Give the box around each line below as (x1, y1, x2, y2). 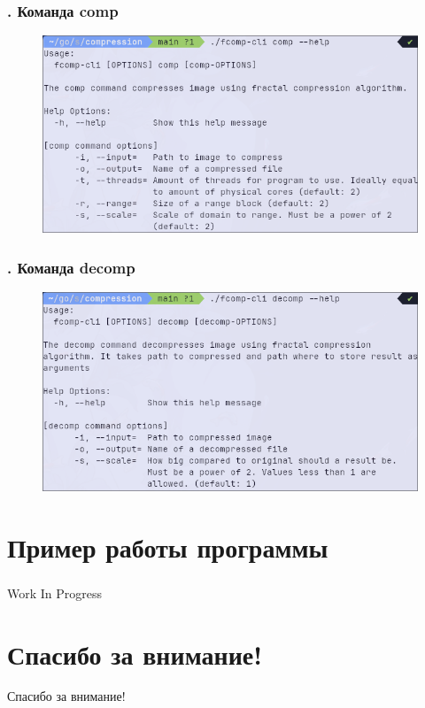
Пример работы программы (7, 528, 328, 565)
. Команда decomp (7, 256, 135, 278)
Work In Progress (7, 583, 103, 602)
